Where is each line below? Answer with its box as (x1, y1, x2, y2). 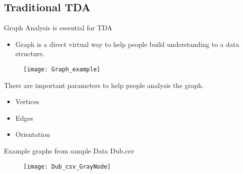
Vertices (15, 96, 40, 107)
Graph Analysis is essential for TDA (4, 22, 113, 33)
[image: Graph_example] (23, 65, 101, 73)
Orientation (15, 129, 50, 139)
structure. (15, 48, 45, 59)
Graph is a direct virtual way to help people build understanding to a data (15, 39, 239, 49)
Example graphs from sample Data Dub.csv (4, 146, 135, 156)
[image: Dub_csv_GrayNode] (23, 163, 111, 170)
